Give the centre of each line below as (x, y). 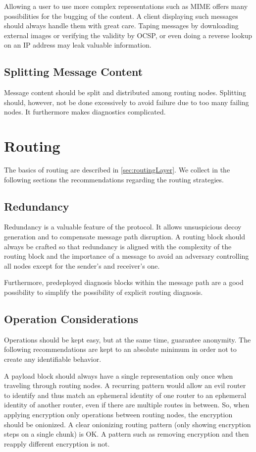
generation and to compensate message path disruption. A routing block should (125, 237)
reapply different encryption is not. (57, 443)
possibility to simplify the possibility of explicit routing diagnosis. (103, 292)
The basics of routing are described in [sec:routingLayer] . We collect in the (117, 170)
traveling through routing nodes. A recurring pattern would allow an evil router (125, 385)
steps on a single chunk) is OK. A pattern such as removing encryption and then (127, 434)
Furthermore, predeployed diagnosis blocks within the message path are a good (124, 282)
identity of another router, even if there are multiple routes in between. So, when (127, 405)
